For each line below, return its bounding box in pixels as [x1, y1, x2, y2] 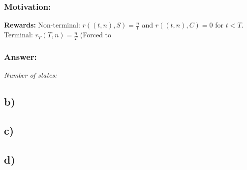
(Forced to [80, 29, 112, 40]
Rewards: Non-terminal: [4, 20, 80, 30]
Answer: [4, 50, 37, 62]
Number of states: [4, 70, 57, 80]
